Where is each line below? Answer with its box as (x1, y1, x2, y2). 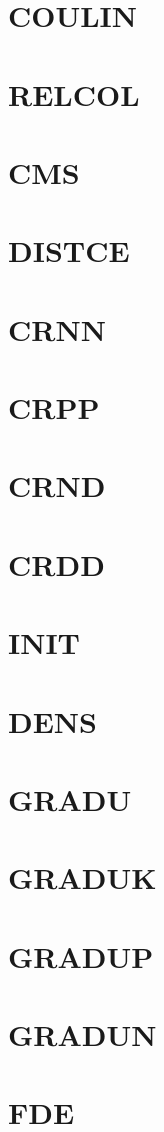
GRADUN (8, 1014, 157, 1055)
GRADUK (8, 857, 157, 898)
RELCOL (8, 73, 140, 114)
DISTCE (8, 230, 130, 271)
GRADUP (8, 935, 154, 976)
